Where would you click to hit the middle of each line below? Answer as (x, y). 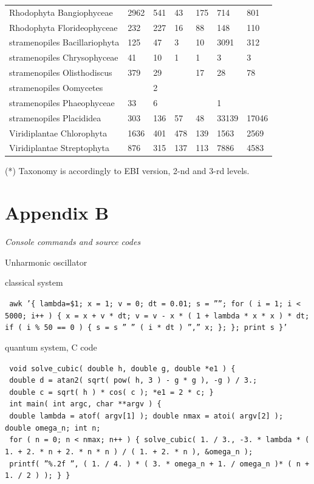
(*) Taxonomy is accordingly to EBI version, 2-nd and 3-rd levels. (127, 171)
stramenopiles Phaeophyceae (62, 102)
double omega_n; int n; (53, 428)
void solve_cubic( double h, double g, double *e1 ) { (122, 368)
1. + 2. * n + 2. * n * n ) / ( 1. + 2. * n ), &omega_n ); (129, 452)
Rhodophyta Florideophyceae (63, 27)
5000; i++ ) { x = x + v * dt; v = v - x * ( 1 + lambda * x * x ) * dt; (157, 316)
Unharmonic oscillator (46, 262)
